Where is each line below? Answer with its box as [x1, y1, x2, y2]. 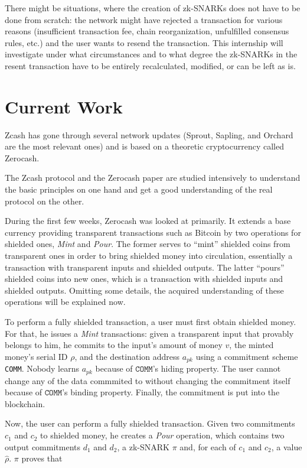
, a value [271, 440, 302, 453]
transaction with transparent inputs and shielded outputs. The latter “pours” [5, 261, 285, 273]
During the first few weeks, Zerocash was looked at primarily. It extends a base [5, 214, 291, 227]
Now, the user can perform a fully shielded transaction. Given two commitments [5, 417, 295, 430]
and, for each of [179, 440, 236, 453]
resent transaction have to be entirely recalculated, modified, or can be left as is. [5, 59, 296, 71]
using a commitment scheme [195, 350, 298, 362]
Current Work [5, 94, 123, 118]
